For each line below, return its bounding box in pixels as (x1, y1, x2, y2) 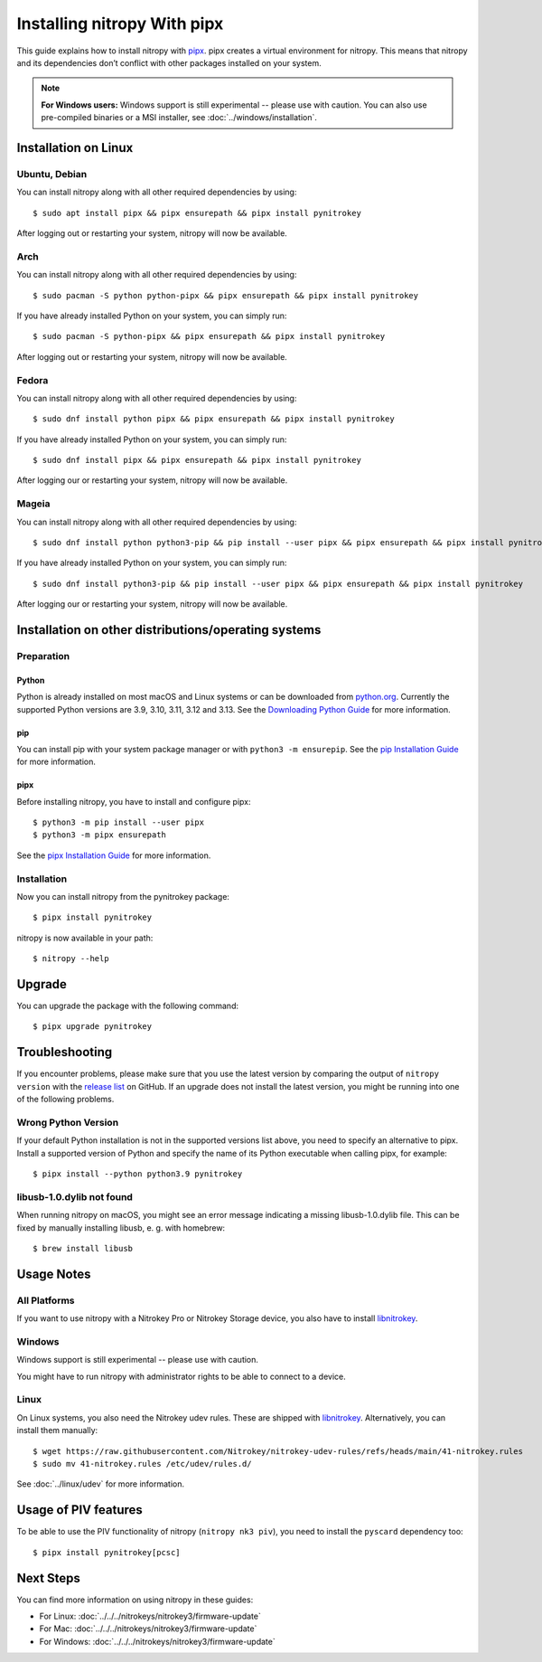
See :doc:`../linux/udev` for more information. (16, 1478, 185, 1489)
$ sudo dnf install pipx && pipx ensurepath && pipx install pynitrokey (33, 455, 361, 466)
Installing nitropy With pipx (16, 14, 224, 33)
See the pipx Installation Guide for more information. (16, 850, 211, 861)
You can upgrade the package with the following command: (16, 1000, 239, 1012)
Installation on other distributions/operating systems (16, 622, 322, 637)
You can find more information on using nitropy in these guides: (16, 1594, 254, 1605)
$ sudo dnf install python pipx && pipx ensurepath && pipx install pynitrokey (33, 414, 395, 424)
